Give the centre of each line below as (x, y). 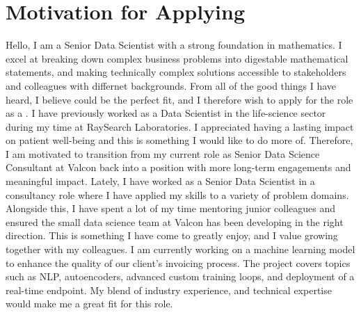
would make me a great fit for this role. (89, 304)
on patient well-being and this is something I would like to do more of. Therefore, (179, 140)
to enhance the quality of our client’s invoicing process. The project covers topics (178, 262)
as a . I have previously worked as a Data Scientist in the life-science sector (166, 113)
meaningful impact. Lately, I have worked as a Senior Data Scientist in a (160, 181)
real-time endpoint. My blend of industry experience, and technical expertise (169, 290)
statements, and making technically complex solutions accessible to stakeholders (176, 72)
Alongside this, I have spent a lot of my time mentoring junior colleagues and (171, 208)
